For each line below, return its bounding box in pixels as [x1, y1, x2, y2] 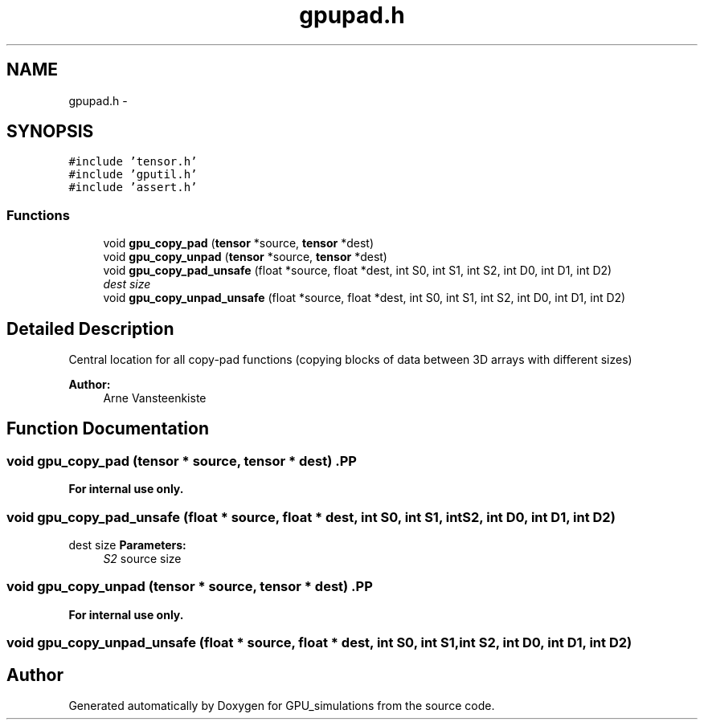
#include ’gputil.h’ [68, 168, 198, 181]
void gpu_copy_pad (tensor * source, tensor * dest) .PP [6, 452, 357, 469]
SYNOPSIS [6, 121, 94, 142]
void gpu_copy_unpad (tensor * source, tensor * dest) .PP [6, 578, 373, 595]
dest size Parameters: [68, 538, 186, 552]
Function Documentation [6, 418, 209, 439]
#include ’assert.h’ [68, 181, 198, 194]
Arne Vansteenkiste [103, 391, 207, 406]
